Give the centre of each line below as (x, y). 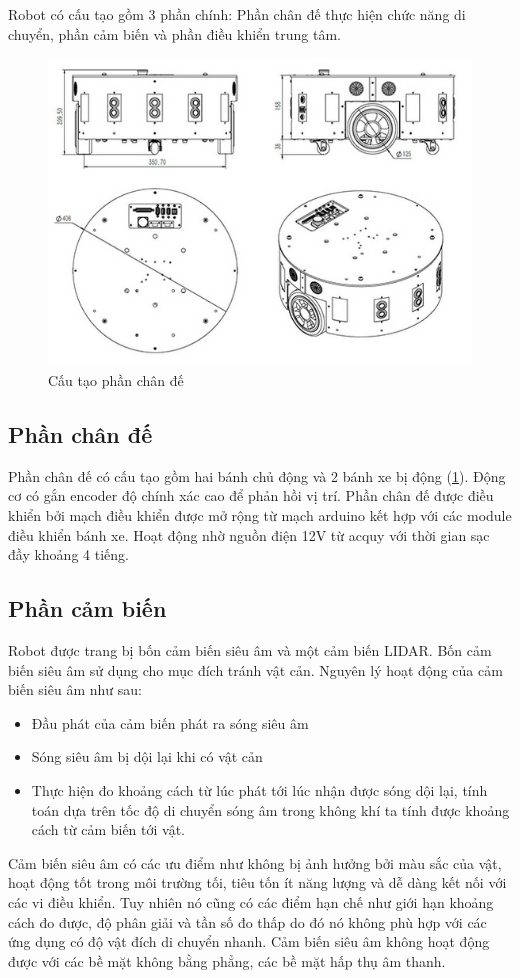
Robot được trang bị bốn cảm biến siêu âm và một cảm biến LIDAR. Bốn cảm (250, 650)
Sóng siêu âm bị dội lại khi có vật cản (147, 756)
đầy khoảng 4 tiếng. (68, 554)
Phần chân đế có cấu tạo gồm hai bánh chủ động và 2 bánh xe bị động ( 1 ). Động (257, 475)
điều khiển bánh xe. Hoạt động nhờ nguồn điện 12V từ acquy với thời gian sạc (249, 534)
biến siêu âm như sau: (75, 689)
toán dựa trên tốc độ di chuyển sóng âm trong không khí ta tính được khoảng (270, 809)
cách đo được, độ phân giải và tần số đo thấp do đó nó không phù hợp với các (247, 921)
